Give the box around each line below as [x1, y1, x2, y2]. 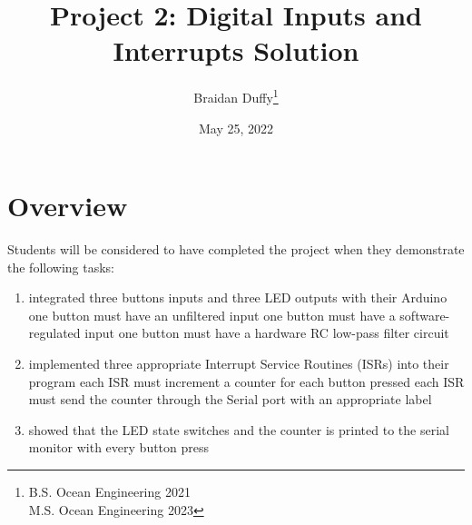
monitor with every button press [28, 438, 210, 457]
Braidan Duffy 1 [193, 85, 279, 106]
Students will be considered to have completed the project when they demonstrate [7, 240, 465, 259]
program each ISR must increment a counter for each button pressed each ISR [28, 371, 465, 391]
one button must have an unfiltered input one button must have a [28, 305, 396, 324]
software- [399, 305, 450, 324]
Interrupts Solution [113, 32, 359, 69]
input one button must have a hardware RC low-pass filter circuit [84, 323, 449, 342]
